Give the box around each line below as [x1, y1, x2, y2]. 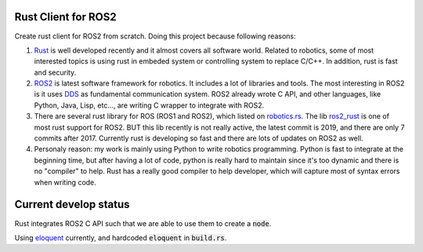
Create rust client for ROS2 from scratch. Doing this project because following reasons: [14, 31, 296, 41]
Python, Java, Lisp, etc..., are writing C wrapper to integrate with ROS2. [34, 100, 265, 110]
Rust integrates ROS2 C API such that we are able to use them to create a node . [14, 218, 272, 228]
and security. [34, 68, 77, 77]
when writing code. [34, 177, 97, 187]
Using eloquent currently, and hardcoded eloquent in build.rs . [14, 232, 227, 243]
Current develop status [14, 198, 130, 211]
